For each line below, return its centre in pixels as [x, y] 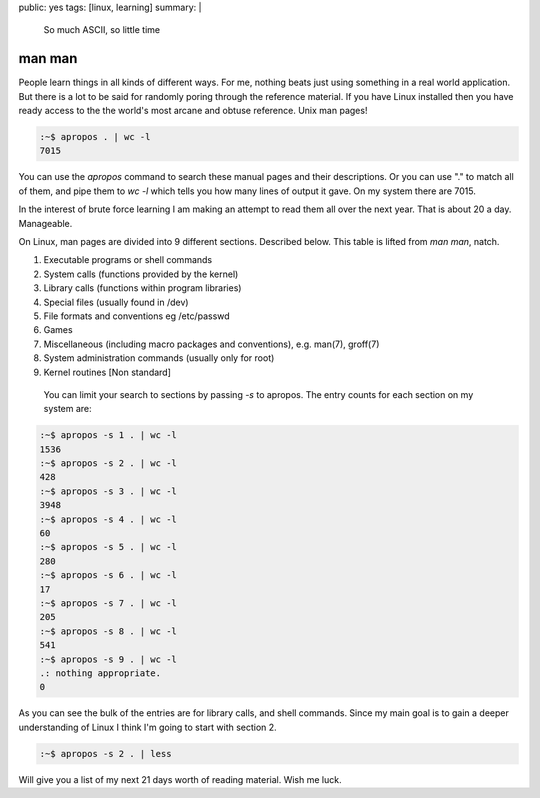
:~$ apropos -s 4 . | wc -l [108, 519]
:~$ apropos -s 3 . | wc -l [108, 491]
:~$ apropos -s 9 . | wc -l [108, 659]
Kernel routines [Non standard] [107, 372]
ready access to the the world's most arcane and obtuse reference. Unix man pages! [193, 111]
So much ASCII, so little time [101, 30]
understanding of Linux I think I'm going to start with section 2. [147, 727]
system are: [67, 409]
